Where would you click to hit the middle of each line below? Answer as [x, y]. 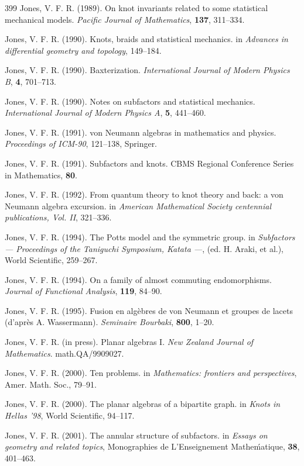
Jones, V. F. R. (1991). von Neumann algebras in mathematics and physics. [141, 132]
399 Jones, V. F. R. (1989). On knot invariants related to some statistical [136, 8]
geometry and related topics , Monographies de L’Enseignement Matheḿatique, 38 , [152, 446]
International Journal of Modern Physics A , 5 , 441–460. [105, 113]
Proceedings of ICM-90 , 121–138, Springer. [81, 144]
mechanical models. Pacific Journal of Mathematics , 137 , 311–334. [125, 19]
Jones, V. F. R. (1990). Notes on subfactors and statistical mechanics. [130, 101]
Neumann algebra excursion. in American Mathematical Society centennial [138, 206]
